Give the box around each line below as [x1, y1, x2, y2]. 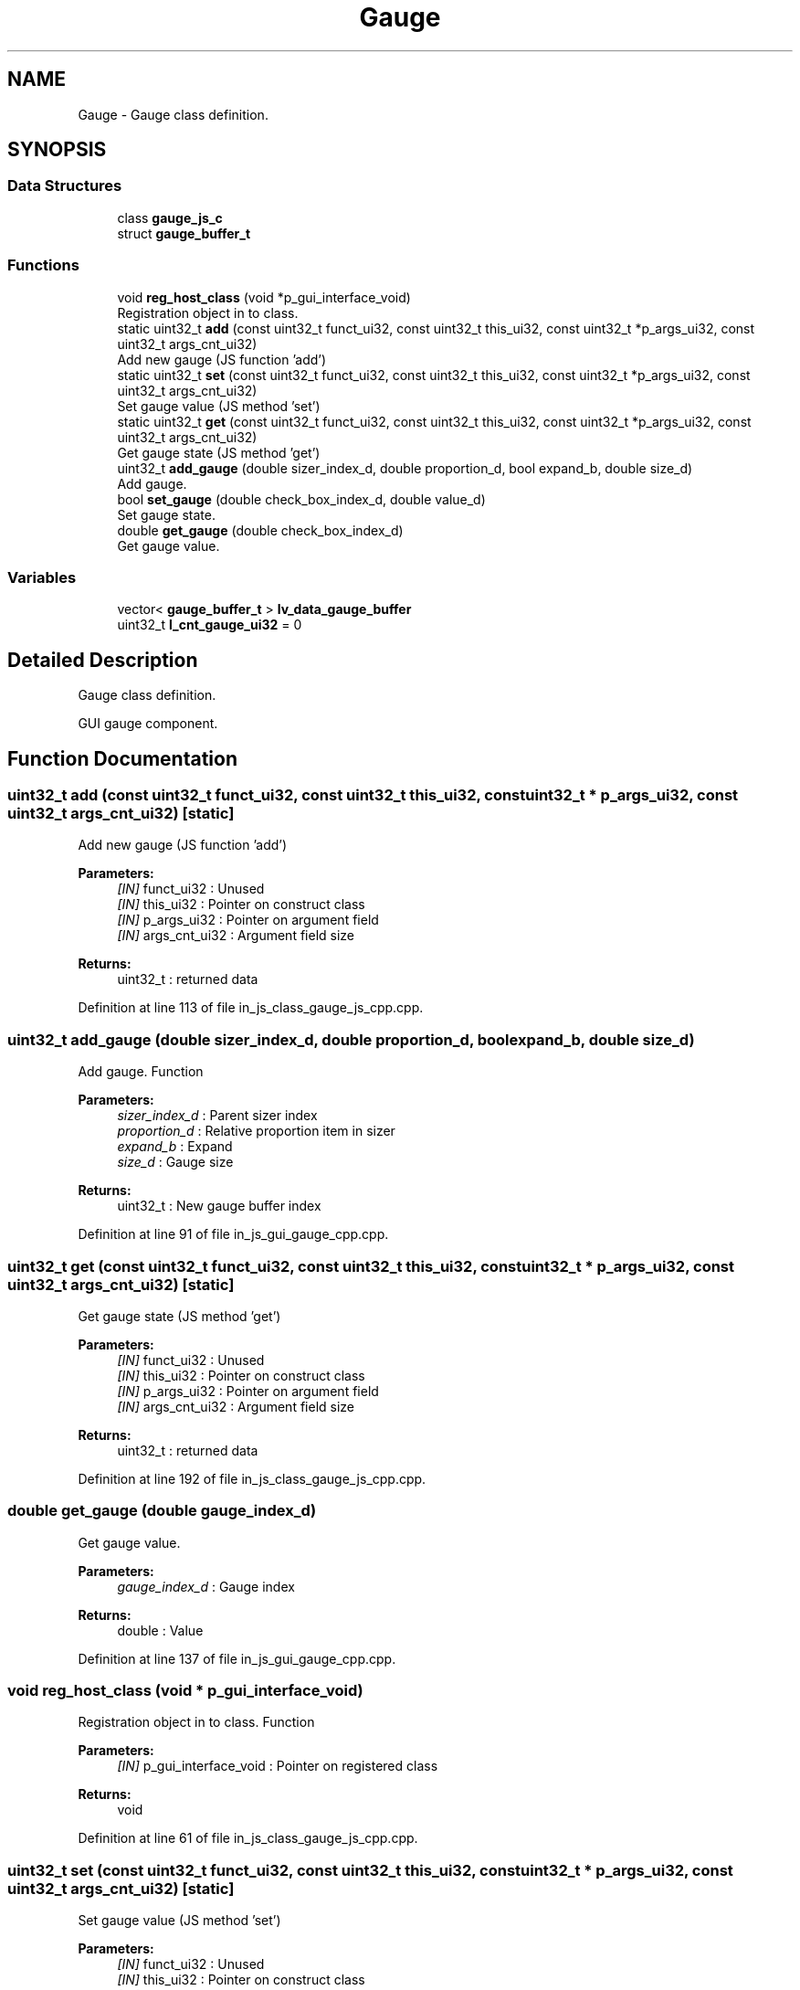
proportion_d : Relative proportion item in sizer [117, 1123, 395, 1139]
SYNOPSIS [7, 138, 107, 162]
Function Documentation [7, 746, 237, 770]
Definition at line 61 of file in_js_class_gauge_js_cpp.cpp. [78, 1830, 418, 1847]
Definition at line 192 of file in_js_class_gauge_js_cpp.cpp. [78, 1470, 426, 1487]
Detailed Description [7, 648, 198, 672]
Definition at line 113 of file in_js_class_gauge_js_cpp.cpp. [78, 1000, 424, 1016]
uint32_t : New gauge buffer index [117, 1198, 321, 1214]
